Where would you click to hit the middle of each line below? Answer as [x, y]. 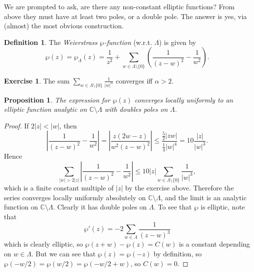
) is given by [177, 42]
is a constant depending [214, 244]
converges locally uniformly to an [184, 99]
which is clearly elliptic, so [44, 244]
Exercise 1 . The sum [37, 80]
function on [21, 207]
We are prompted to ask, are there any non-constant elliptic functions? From [119, 6]
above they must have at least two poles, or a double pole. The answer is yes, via [126, 16]
